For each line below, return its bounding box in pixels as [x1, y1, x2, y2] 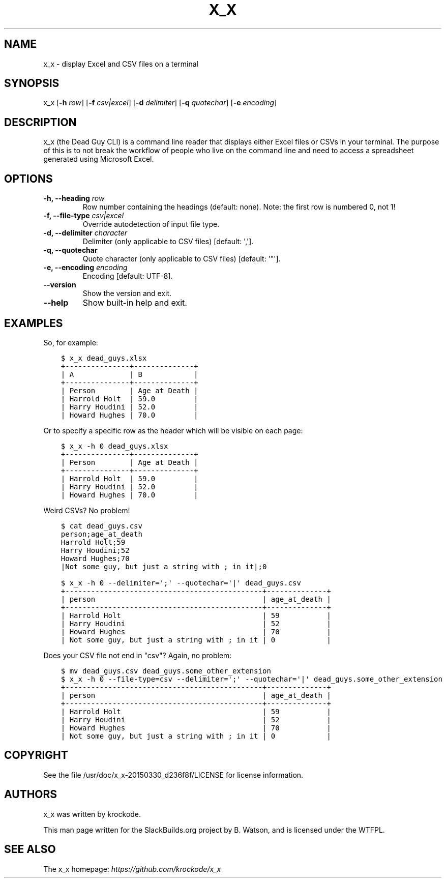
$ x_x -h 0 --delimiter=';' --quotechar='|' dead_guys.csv [61, 578, 301, 587]
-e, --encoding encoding [43, 263, 128, 272]
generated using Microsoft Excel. [43, 155, 154, 164]
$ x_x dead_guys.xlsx [61, 354, 147, 362]
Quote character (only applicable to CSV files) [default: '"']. [82, 254, 281, 263]
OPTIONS [4, 172, 53, 185]
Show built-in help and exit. [82, 298, 187, 308]
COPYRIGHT [4, 749, 68, 762]
